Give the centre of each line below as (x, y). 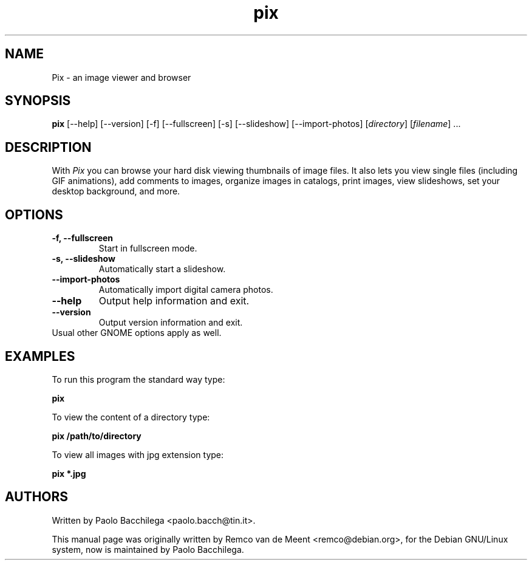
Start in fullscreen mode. (148, 248)
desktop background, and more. (116, 191)
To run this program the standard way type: (138, 379)
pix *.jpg (69, 473)
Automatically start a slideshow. (162, 269)
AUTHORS (37, 497)
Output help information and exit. (174, 301)
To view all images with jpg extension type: (138, 454)
